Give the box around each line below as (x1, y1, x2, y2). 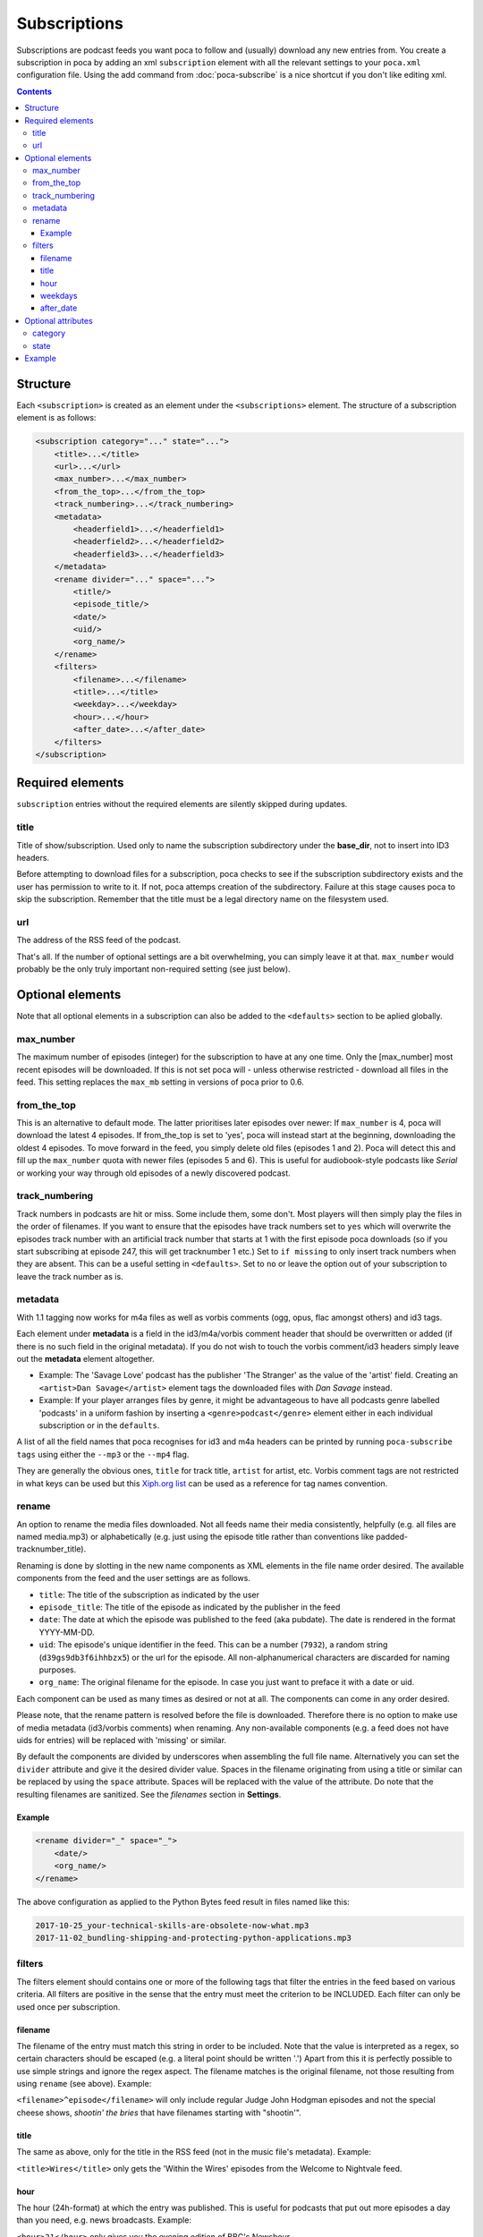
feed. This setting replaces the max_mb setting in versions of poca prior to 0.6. (16, 1076, 304, 1087)
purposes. (38, 1664, 77, 1675)
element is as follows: (16, 413, 97, 423)
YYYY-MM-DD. (38, 1627, 95, 1637)
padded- (376, 1531, 409, 1543)
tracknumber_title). (16, 1544, 87, 1554)
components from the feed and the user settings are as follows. (16, 1573, 250, 1584)
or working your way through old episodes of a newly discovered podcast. (16, 1168, 291, 1178)
